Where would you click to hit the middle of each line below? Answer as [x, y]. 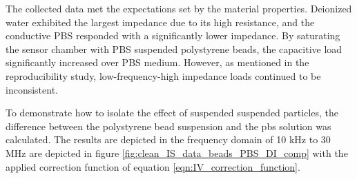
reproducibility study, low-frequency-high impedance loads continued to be [163, 75]
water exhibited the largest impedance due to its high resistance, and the [160, 22]
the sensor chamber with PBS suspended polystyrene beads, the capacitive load [174, 49]
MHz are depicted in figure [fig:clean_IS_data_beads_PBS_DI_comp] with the [177, 152]
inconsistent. [32, 89]
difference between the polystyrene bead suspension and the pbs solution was [168, 126]
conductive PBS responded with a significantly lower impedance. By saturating [173, 35]
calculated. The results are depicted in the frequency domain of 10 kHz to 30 [168, 139]
